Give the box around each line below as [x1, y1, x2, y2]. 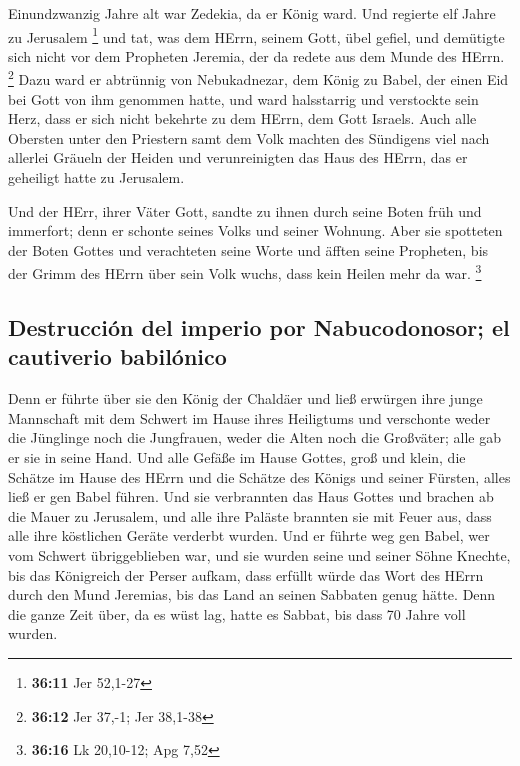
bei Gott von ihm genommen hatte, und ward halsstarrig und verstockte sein [8, 88, 479, 109]
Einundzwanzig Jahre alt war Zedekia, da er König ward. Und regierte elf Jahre [8, 3, 496, 23]
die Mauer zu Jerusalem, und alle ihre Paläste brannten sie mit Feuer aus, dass [8, 505, 492, 526]
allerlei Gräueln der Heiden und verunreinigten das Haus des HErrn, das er [8, 147, 468, 168]
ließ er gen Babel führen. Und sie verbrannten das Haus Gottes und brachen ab [8, 486, 494, 507]
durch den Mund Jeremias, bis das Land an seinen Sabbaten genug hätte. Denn [8, 584, 496, 605]
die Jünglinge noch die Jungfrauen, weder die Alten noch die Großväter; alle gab [8, 427, 502, 448]
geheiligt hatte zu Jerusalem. [8, 167, 185, 188]
